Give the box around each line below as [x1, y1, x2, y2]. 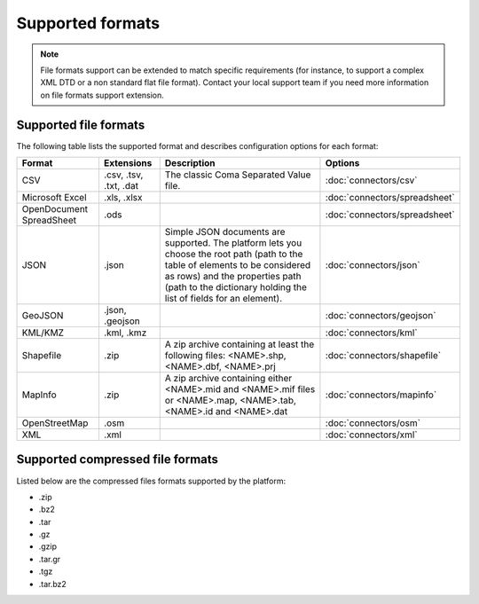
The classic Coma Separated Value [164, 169, 311, 181]
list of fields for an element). [164, 293, 283, 305]
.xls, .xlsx [103, 192, 143, 204]
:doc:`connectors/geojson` [325, 310, 436, 322]
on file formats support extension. [40, 90, 164, 100]
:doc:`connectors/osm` [325, 417, 421, 429]
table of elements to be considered [164, 259, 311, 271]
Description [164, 157, 216, 169]
